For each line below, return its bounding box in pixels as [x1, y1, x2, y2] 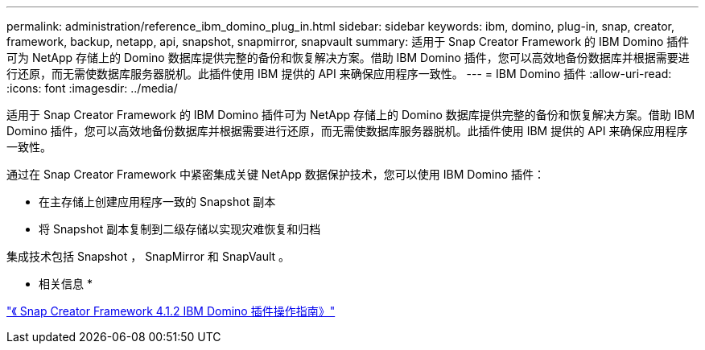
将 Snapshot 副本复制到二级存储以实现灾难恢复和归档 [39, 222, 321, 236]
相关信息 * [39, 277, 93, 290]
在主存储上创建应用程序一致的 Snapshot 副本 [39, 195, 276, 208]
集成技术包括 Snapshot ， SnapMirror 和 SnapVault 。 [6, 249, 291, 263]
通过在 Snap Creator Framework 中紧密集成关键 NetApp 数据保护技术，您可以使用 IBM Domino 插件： [6, 167, 546, 181]
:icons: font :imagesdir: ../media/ [6, 81, 178, 95]
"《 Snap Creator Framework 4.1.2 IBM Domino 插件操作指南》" [6, 304, 336, 318]
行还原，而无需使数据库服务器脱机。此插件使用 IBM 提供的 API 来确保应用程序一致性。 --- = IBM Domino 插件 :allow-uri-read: [6, 67, 672, 80]
